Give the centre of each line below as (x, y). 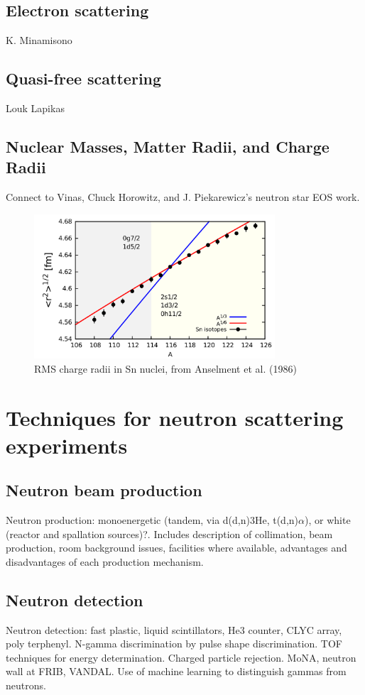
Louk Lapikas (35, 108)
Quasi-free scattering (84, 78)
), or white (328, 520)
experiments (67, 445)
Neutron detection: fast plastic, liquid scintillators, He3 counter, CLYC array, (174, 629)
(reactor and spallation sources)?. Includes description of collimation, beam (169, 533)
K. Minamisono (39, 40)
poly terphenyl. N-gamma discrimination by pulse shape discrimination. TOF (174, 644)
